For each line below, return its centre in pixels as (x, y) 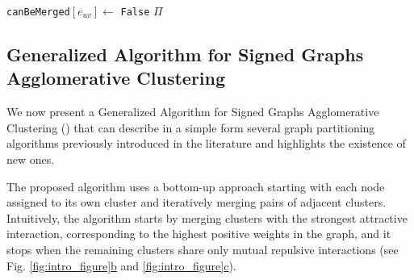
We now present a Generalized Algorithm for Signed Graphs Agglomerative (193, 112)
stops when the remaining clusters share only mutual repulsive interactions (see (203, 249)
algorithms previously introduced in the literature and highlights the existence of (206, 143)
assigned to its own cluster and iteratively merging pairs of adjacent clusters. (197, 202)
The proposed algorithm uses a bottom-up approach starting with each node (196, 186)
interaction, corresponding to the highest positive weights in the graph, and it (199, 234)
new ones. (31, 159)
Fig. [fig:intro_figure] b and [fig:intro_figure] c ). (121, 265)
